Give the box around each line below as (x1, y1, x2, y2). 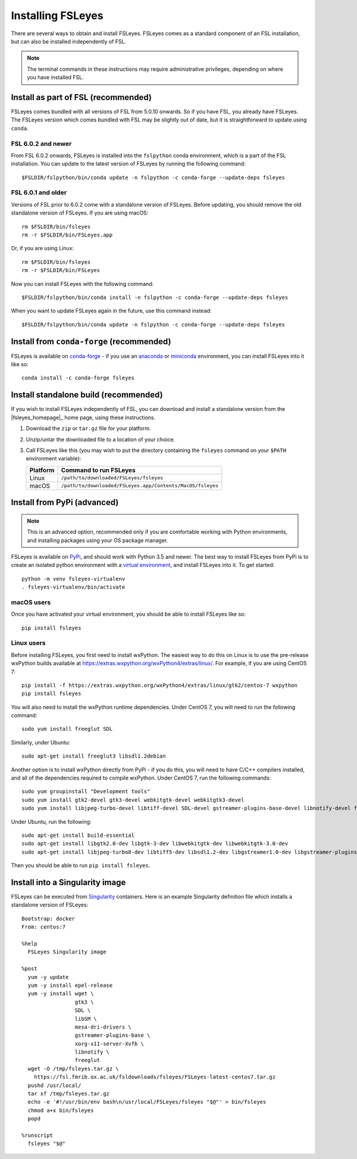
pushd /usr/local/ (27, 1082, 82, 1089)
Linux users (11, 639, 46, 647)
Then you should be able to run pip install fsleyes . (11, 862, 151, 869)
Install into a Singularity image (11, 877, 126, 887)
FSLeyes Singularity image (27, 949, 107, 955)
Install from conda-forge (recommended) (11, 337, 171, 347)
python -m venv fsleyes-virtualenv (21, 575, 126, 582)
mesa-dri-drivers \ (74, 1023, 132, 1030)
